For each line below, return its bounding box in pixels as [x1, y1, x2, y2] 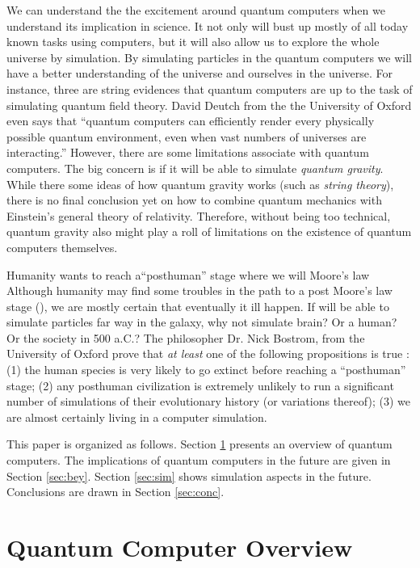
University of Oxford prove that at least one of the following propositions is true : [6, 345, 409, 362]
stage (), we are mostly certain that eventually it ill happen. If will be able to [6, 297, 389, 314]
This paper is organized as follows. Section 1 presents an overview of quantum [6, 435, 393, 452]
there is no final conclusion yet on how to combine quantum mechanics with [6, 191, 382, 208]
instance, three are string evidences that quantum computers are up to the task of [6, 80, 413, 97]
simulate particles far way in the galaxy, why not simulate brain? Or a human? [6, 313, 397, 330]
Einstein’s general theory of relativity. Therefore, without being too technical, [6, 207, 391, 224]
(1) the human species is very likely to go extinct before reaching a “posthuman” [6, 361, 406, 378]
